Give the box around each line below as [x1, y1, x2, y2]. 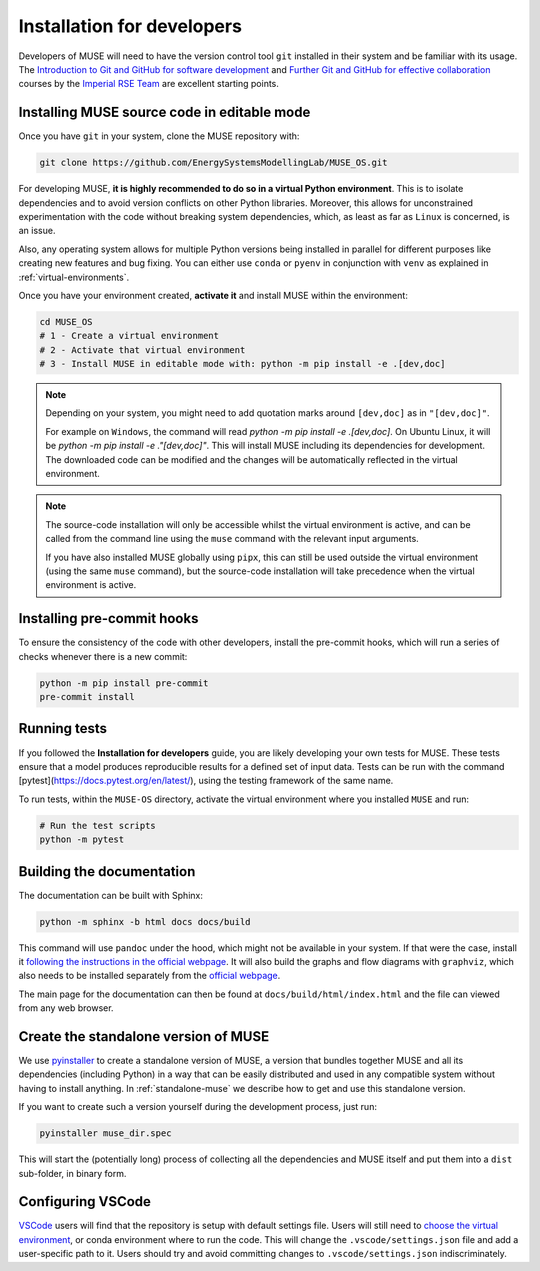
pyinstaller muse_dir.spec [39, 1128, 172, 1139]
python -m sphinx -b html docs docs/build [39, 916, 251, 927]
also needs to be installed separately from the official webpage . [18, 970, 281, 982]
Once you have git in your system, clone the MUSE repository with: [18, 130, 300, 142]
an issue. [18, 225, 56, 237]
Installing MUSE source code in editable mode [18, 104, 311, 121]
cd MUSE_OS [39, 316, 93, 327]
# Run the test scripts [39, 820, 157, 831]
